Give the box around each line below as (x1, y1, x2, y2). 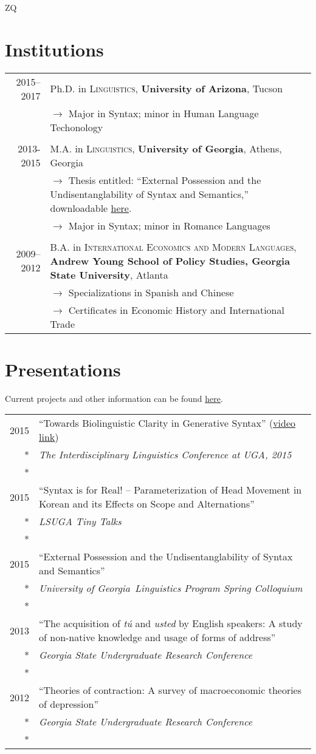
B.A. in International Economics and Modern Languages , (50, 239, 297, 254)
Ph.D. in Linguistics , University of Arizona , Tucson (50, 81, 283, 96)
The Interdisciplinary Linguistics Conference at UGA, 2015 (39, 447, 292, 462)
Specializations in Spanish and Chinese (68, 285, 234, 299)
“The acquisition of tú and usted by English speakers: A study (39, 616, 303, 631)
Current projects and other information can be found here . (5, 392, 223, 404)
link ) (39, 430, 59, 444)
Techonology (50, 120, 103, 134)
